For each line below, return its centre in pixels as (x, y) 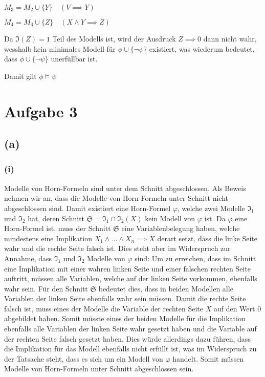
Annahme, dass (28, 258)
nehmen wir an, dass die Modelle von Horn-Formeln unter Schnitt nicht (116, 198)
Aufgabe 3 (41, 111)
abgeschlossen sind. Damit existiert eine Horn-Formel (87, 208)
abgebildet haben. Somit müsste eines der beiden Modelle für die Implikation (125, 318)
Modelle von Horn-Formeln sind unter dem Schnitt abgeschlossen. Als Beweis (125, 188)
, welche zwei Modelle (211, 208)
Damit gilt (20, 76)
